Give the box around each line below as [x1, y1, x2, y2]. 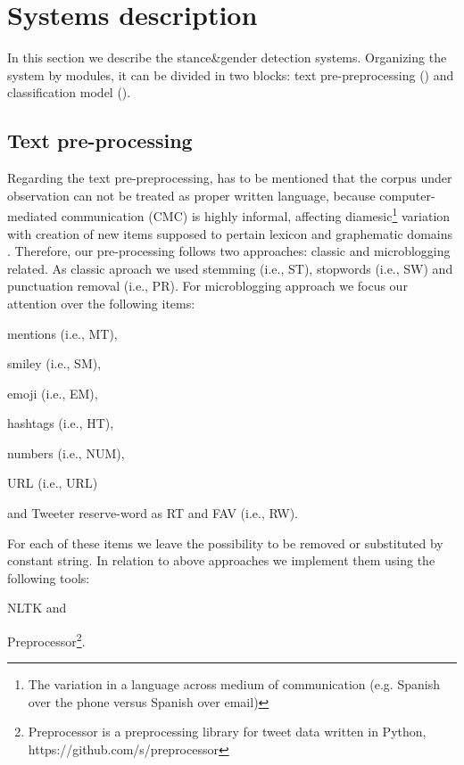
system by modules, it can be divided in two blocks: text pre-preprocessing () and [7, 65, 454, 84]
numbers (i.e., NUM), [7, 443, 125, 462]
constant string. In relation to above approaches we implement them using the [7, 551, 435, 570]
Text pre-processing [7, 127, 193, 154]
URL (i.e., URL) [7, 473, 98, 492]
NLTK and [7, 598, 67, 617]
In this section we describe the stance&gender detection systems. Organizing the [7, 48, 447, 67]
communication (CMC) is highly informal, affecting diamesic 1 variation [61, 204, 451, 225]
